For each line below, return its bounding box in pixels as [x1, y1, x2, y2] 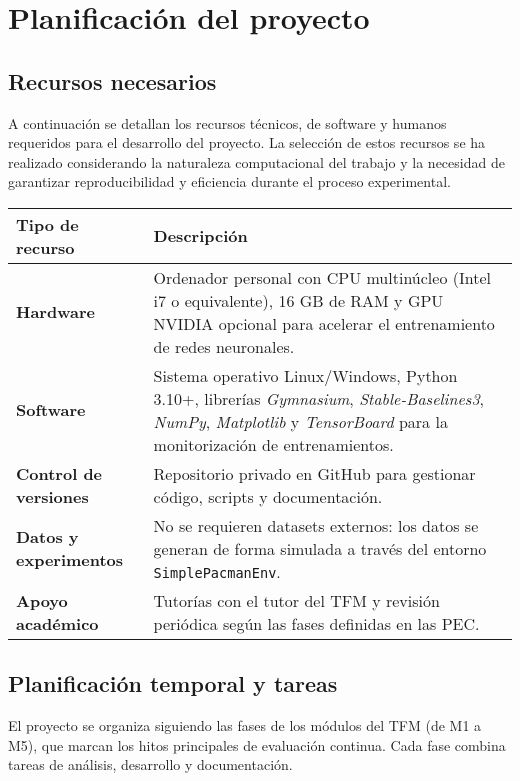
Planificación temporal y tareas [8, 668, 338, 699]
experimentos [16, 548, 124, 572]
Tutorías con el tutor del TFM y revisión [153, 588, 440, 612]
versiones [16, 484, 89, 508]
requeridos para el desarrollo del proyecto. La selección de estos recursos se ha [8, 132, 486, 153]
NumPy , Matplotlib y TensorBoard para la [153, 409, 448, 433]
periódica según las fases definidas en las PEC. [153, 611, 480, 635]
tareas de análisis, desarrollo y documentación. [8, 754, 293, 775]
